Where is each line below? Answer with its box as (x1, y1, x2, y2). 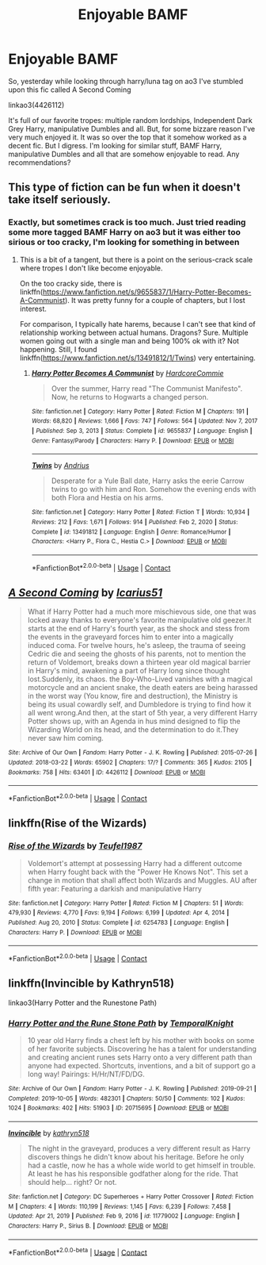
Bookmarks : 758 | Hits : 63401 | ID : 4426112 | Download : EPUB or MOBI (8, 768, 206, 776)
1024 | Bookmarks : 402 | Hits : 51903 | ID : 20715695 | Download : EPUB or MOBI (8, 1104, 230, 1112)
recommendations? (8, 157, 71, 167)
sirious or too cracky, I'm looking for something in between (8, 236, 240, 247)
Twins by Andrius (31, 461, 89, 470)
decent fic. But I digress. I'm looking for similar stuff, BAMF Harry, (8, 140, 222, 150)
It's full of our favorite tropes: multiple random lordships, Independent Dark (8, 115, 253, 125)
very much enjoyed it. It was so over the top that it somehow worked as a (8, 132, 247, 142)
